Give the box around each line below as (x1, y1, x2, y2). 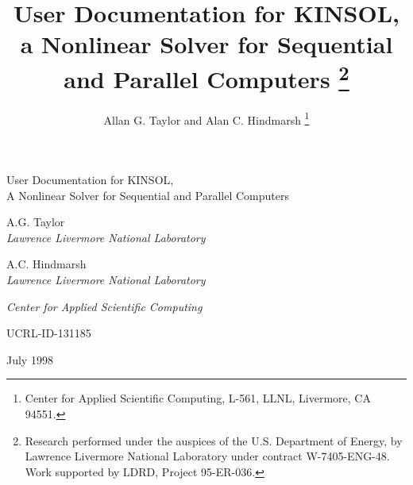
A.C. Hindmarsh (6, 256, 87, 272)
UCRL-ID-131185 (6, 325, 91, 341)
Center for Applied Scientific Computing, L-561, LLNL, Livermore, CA (25, 390, 371, 406)
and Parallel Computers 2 (64, 59, 349, 94)
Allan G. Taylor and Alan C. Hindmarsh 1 (103, 109, 310, 128)
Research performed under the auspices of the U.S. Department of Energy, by (25, 432, 403, 448)
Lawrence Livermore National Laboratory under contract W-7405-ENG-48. (25, 448, 390, 464)
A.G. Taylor (6, 214, 65, 230)
